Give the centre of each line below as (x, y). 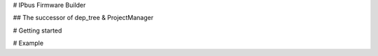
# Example (28, 43)
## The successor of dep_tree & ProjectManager (83, 18)
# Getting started (37, 30)
